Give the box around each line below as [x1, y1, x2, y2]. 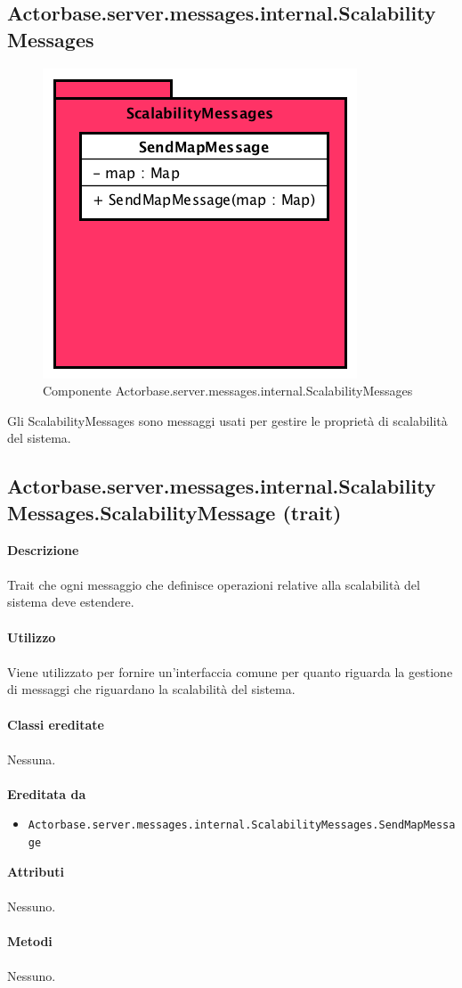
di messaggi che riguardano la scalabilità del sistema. [7, 680, 296, 698]
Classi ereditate [7, 714, 104, 733]
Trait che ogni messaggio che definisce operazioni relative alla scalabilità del [7, 575, 420, 593]
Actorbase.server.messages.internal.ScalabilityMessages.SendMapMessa [28, 819, 456, 832]
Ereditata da [7, 784, 86, 803]
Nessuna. [7, 749, 56, 768]
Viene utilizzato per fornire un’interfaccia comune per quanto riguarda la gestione [7, 662, 453, 681]
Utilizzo [7, 627, 56, 646]
